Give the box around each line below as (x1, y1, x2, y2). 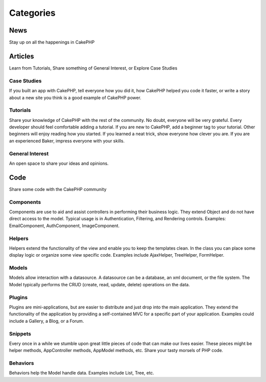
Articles (9, 52, 34, 60)
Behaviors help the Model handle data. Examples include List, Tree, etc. (9, 370, 155, 376)
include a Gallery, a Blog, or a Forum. (9, 318, 84, 324)
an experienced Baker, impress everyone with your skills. (9, 138, 125, 144)
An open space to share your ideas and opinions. (9, 160, 109, 166)
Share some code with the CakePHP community (9, 186, 107, 192)
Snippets (9, 330, 32, 337)
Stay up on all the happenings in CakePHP (9, 39, 95, 45)
